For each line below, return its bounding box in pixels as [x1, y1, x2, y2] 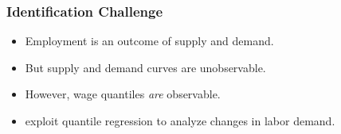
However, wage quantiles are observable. [25, 86, 221, 102]
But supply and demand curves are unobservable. [25, 59, 266, 75]
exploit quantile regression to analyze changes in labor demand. [25, 113, 335, 128]
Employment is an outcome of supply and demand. [25, 33, 274, 49]
